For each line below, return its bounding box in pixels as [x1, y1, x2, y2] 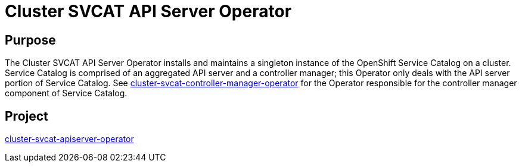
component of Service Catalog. [5, 88, 128, 99]
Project [5, 108, 48, 124]
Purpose [5, 32, 56, 48]
